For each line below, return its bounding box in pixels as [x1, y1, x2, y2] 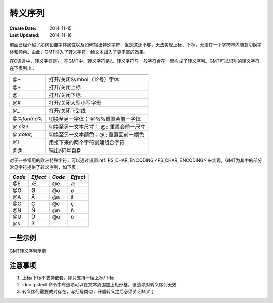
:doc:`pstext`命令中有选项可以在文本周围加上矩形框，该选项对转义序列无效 [22, 281, 177, 287]
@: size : [12, 123, 30, 130]
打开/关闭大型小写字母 [48, 99, 101, 106]
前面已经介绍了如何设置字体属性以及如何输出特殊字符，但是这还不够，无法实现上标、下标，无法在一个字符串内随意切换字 [9, 42, 262, 48]
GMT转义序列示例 [9, 248, 47, 254]
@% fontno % [12, 115, 43, 122]
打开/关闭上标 [48, 84, 81, 91]
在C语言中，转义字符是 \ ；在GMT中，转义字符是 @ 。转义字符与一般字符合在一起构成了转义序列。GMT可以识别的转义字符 [9, 58, 260, 64]
